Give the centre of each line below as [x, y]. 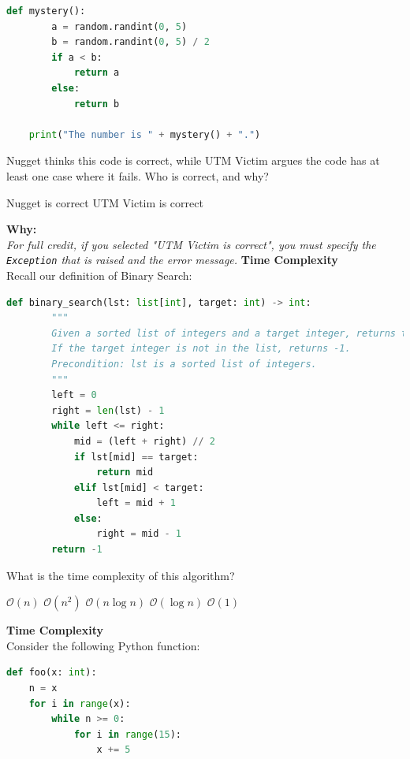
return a [97, 73]
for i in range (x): [80, 703]
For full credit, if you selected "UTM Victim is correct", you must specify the [191, 244]
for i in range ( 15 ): [127, 734]
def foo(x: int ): [52, 673]
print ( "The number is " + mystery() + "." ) [145, 134]
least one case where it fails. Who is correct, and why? [138, 175]
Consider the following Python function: [103, 645]
